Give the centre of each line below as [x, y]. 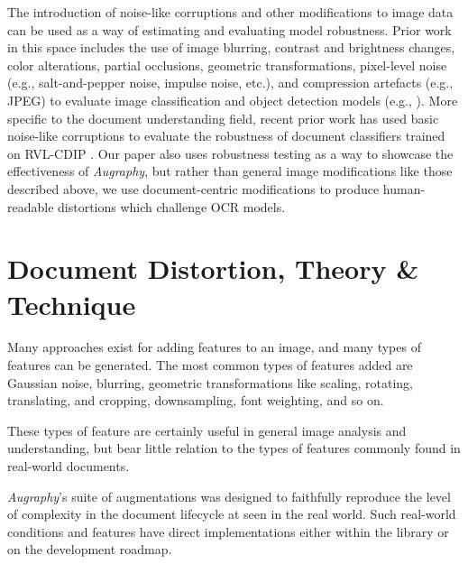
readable [31, 206]
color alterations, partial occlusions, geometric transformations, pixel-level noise [227, 65]
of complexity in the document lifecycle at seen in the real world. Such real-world [232, 514]
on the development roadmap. [90, 549]
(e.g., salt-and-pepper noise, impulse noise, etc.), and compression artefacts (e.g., [230, 83]
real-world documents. [69, 466]
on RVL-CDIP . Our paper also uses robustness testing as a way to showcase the [230, 153]
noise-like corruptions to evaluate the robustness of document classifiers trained [226, 136]
